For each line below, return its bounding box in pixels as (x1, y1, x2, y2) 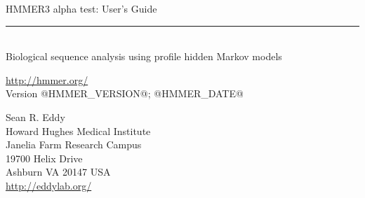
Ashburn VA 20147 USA (6, 164, 111, 179)
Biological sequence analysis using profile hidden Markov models (6, 49, 282, 64)
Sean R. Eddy (6, 109, 65, 124)
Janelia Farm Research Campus (6, 137, 142, 152)
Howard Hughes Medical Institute (6, 123, 151, 138)
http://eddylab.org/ (6, 178, 92, 192)
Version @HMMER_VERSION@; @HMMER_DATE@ (6, 86, 244, 101)
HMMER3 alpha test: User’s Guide (6, 1, 157, 15)
